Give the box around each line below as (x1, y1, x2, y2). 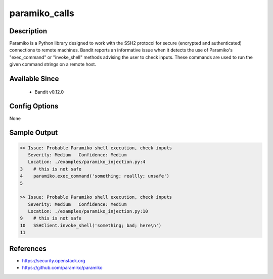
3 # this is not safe (20, 166, 82, 172)
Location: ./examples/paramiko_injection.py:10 (28, 208, 149, 214)
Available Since (9, 75, 59, 83)
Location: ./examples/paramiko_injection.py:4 (28, 159, 146, 165)
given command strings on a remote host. (9, 61, 96, 68)
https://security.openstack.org (22, 257, 85, 263)
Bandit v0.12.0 (34, 89, 64, 95)
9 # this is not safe (20, 215, 82, 221)
